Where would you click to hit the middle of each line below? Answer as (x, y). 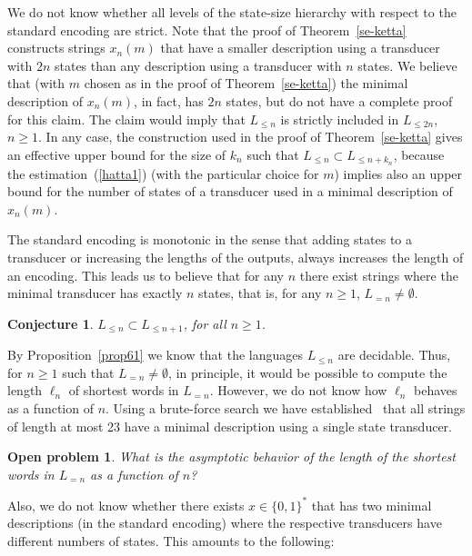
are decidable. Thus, (394, 355)
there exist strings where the (379, 275)
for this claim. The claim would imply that (126, 119)
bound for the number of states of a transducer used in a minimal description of (230, 191)
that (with (36, 83)
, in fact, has (169, 100)
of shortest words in (124, 390)
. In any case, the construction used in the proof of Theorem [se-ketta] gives (251, 137)
